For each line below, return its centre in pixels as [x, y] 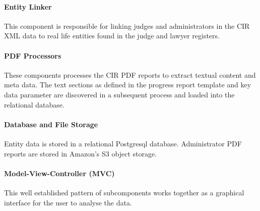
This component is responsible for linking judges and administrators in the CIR [127, 25]
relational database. [34, 104]
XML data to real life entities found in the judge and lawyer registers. [112, 36]
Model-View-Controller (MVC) [59, 173]
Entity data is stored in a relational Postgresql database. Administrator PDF [123, 143]
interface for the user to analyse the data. [68, 202]
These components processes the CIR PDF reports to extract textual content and [130, 74]
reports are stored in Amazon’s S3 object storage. [81, 153]
